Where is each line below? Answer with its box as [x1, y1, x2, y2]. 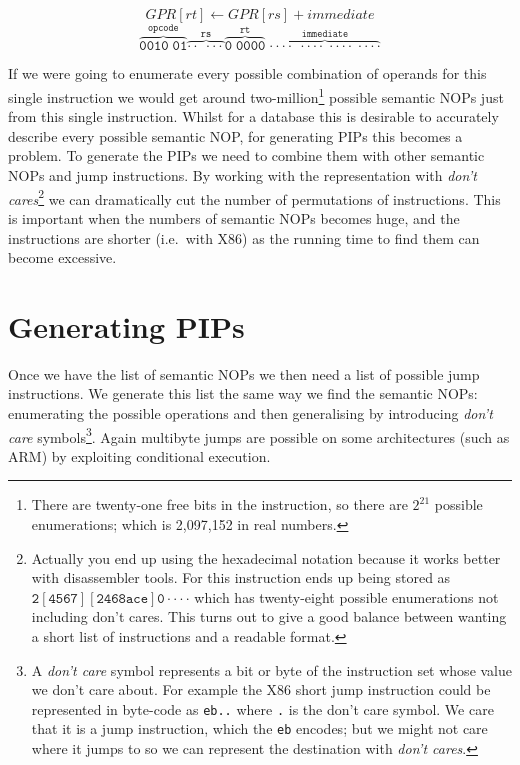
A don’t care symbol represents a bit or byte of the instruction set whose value [31, 659, 513, 680]
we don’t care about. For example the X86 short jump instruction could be [31, 679, 491, 700]
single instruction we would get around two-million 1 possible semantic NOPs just [8, 84, 504, 107]
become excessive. [8, 247, 117, 268]
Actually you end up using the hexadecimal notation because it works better [31, 547, 501, 568]
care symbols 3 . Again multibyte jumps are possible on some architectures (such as [8, 423, 510, 447]
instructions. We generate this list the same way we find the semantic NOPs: [8, 383, 478, 404]
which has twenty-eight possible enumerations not [194, 586, 499, 607]
